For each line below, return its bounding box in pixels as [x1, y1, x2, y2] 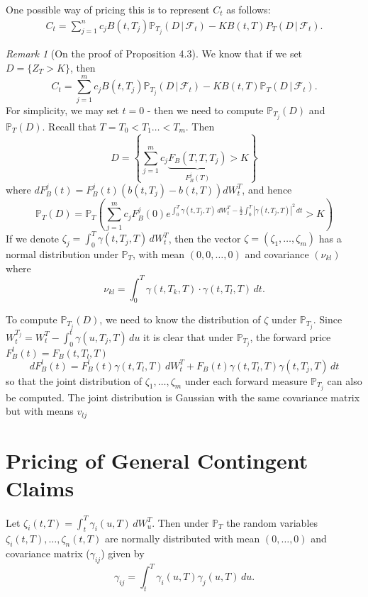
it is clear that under [143, 329, 233, 344]
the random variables [226, 515, 318, 530]
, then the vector [168, 230, 241, 245]
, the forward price [250, 329, 331, 344]
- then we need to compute [147, 102, 264, 117]
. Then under [152, 515, 209, 530]
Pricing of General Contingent [6, 445, 308, 474]
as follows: [226, 2, 271, 16]
